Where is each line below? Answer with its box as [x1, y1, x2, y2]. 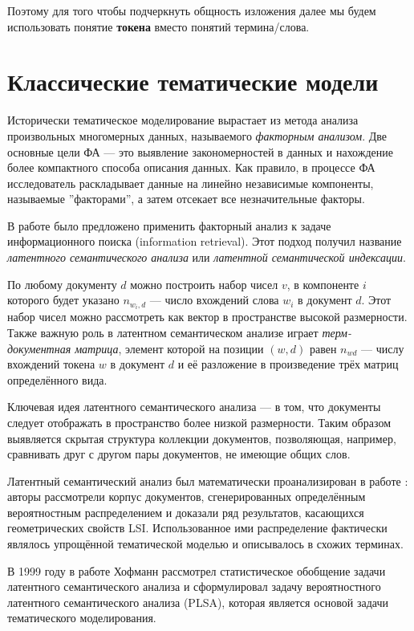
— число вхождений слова [149, 291, 279, 308]
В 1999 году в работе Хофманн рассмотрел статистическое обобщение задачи [7, 562, 386, 579]
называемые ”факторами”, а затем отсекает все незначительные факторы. [7, 190, 365, 207]
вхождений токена [7, 356, 95, 372]
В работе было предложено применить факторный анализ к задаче [7, 217, 331, 234]
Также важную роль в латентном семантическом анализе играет [7, 324, 319, 340]
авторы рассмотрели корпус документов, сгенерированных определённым [7, 488, 366, 505]
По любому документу [7, 275, 117, 292]
